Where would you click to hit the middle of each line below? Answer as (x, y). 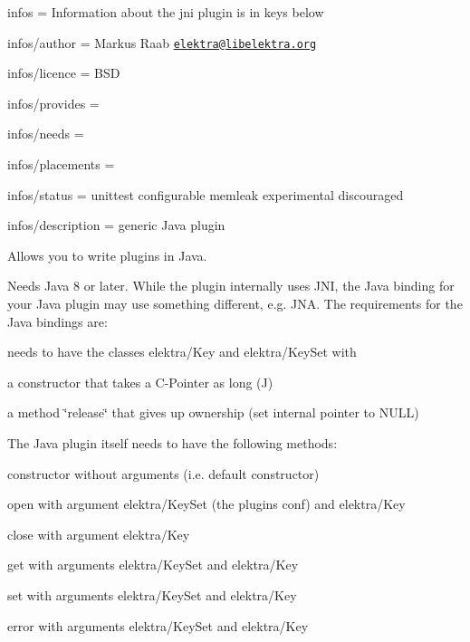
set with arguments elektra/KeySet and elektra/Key (152, 594)
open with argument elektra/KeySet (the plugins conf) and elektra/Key (206, 504)
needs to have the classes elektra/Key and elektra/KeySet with (182, 352)
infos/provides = (53, 103)
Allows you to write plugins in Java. (107, 255)
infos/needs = (46, 134)
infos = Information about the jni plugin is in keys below (166, 12)
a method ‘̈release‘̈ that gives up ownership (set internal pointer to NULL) (213, 412)
